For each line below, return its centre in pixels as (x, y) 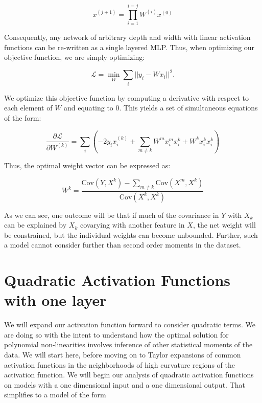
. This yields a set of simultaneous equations (188, 108)
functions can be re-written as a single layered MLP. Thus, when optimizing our (129, 47)
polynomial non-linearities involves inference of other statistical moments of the (128, 344)
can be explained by (35, 225)
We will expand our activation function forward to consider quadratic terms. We (130, 324)
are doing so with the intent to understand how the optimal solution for (116, 334)
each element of (28, 108)
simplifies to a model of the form (55, 395)
